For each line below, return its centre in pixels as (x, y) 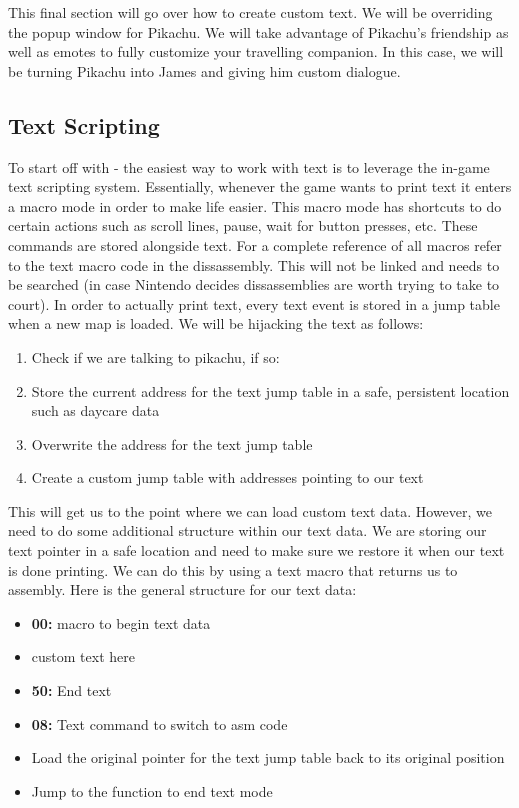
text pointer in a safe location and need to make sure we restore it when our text (256, 550)
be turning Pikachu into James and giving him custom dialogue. (204, 70)
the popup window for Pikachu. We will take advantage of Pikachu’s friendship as (258, 31)
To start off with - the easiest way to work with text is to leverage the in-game (249, 166)
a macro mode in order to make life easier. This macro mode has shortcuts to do (255, 205)
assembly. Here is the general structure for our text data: (182, 589)
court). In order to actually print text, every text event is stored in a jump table (254, 303)
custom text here (83, 656)
